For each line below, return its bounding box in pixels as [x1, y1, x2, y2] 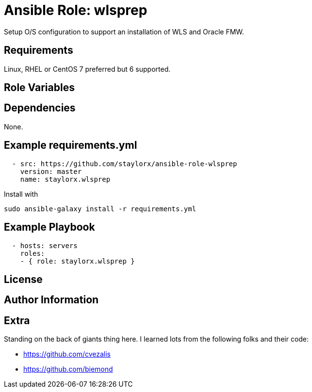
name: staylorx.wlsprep [20, 175, 111, 183]
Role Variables [4, 81, 75, 94]
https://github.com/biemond [23, 365, 113, 374]
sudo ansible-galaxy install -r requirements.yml [4, 204, 197, 213]
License [4, 273, 43, 285]
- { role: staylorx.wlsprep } [20, 257, 135, 265]
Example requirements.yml [4, 139, 137, 152]
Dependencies [4, 102, 76, 114]
